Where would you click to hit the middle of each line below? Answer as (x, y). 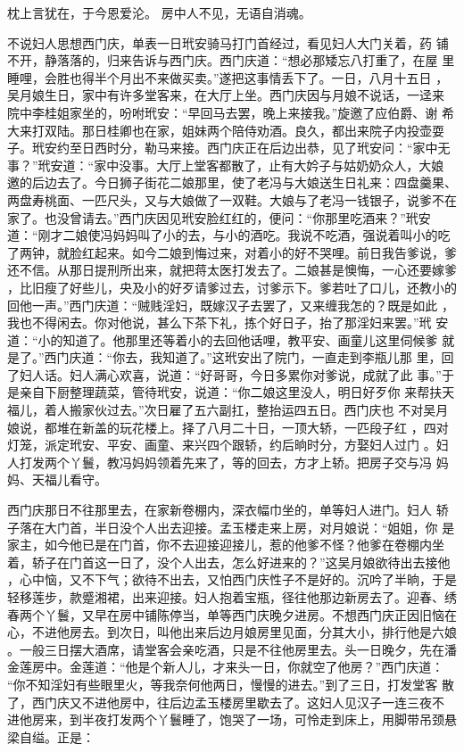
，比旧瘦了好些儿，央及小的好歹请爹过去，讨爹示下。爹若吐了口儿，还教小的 (232, 287)
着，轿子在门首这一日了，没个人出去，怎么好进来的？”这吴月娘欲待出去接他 (229, 562)
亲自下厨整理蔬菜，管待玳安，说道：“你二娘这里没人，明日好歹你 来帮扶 (231, 392)
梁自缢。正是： (51, 736)
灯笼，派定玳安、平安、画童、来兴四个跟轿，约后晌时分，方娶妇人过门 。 (222, 445)
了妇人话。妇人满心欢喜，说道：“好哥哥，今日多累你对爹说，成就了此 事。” (224, 374)
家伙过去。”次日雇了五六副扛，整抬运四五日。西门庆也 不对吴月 (265, 410)
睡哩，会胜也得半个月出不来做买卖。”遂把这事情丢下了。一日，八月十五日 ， (228, 77)
